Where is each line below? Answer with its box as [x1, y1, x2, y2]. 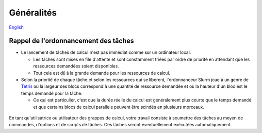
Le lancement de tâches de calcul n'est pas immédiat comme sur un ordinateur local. [21, 50, 191, 55]
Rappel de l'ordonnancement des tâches [9, 37, 134, 45]
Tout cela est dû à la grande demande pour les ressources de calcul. [33, 70, 171, 76]
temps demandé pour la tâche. [21, 90, 82, 96]
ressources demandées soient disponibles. [33, 63, 119, 69]
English [9, 24, 24, 30]
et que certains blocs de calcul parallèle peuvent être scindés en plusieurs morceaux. [33, 104, 205, 110]
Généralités [9, 7, 57, 18]
